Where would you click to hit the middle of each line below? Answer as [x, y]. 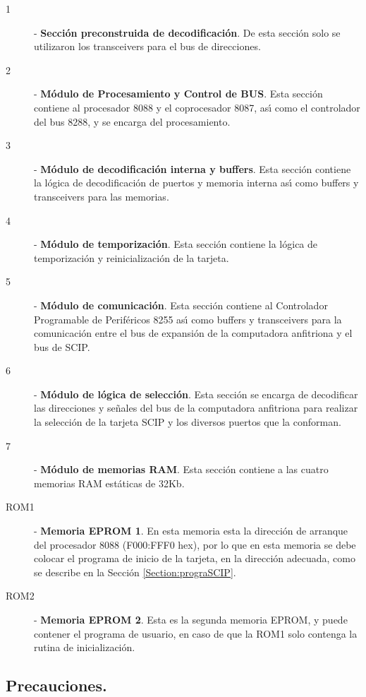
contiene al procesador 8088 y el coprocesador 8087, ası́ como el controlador [197, 107]
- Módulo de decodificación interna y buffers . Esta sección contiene [193, 168]
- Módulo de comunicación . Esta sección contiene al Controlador [181, 305]
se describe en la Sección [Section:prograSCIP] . [135, 572]
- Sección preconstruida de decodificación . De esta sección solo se [187, 32]
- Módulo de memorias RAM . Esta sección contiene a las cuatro [181, 469]
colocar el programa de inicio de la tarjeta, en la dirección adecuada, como [195, 558]
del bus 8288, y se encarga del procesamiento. [132, 121]
